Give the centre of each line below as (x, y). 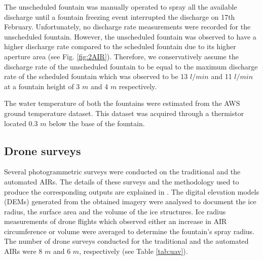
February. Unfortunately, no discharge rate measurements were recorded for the (127, 27)
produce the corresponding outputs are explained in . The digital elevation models (132, 191)
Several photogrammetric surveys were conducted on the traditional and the (122, 172)
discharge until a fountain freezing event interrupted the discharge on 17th (120, 16)
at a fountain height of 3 (42, 86)
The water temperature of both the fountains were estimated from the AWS (122, 103)
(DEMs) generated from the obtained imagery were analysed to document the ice (130, 201)
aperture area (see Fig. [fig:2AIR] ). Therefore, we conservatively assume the (121, 56)
